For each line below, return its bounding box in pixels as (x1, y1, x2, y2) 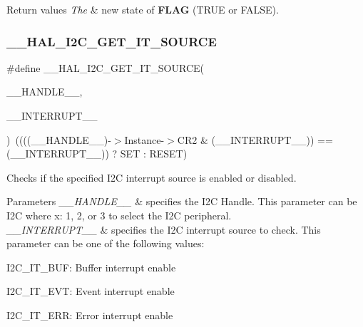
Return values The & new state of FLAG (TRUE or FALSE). (6, 2, 279, 16)
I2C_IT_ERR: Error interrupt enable (6, 307, 173, 322)
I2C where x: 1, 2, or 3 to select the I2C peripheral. (6, 207, 232, 222)
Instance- (124, 132, 165, 147)
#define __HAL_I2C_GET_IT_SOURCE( (6, 60, 204, 75)
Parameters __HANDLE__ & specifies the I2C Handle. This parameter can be (6, 194, 357, 209)
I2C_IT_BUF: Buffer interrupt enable (6, 259, 176, 274)
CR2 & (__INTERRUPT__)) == (177, 132, 333, 147)
